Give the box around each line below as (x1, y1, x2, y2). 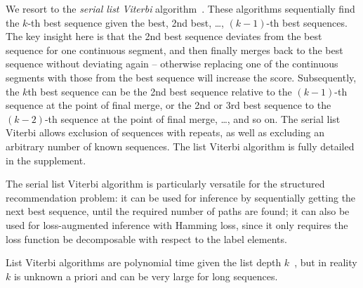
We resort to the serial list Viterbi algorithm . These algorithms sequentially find (6, 1, 355, 15)
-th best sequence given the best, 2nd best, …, (27, 15, 224, 30)
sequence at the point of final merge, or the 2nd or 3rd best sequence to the (6, 98, 331, 112)
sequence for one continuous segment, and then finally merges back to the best (6, 42, 343, 57)
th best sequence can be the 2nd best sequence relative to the (27, 84, 292, 98)
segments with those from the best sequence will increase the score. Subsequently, (6, 70, 357, 84)
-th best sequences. (266, 15, 348, 30)
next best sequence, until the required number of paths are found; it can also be (6, 204, 350, 218)
